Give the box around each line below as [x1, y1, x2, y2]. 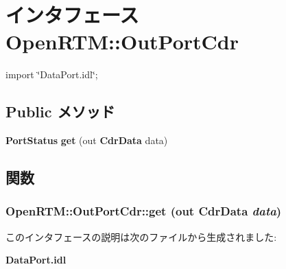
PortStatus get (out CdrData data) [5, 133, 168, 148]
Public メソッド [5, 101, 115, 122]
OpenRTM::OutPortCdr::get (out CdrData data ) [5, 202, 282, 220]
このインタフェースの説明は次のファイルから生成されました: [5, 229, 277, 244]
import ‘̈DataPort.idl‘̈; [5, 67, 98, 82]
